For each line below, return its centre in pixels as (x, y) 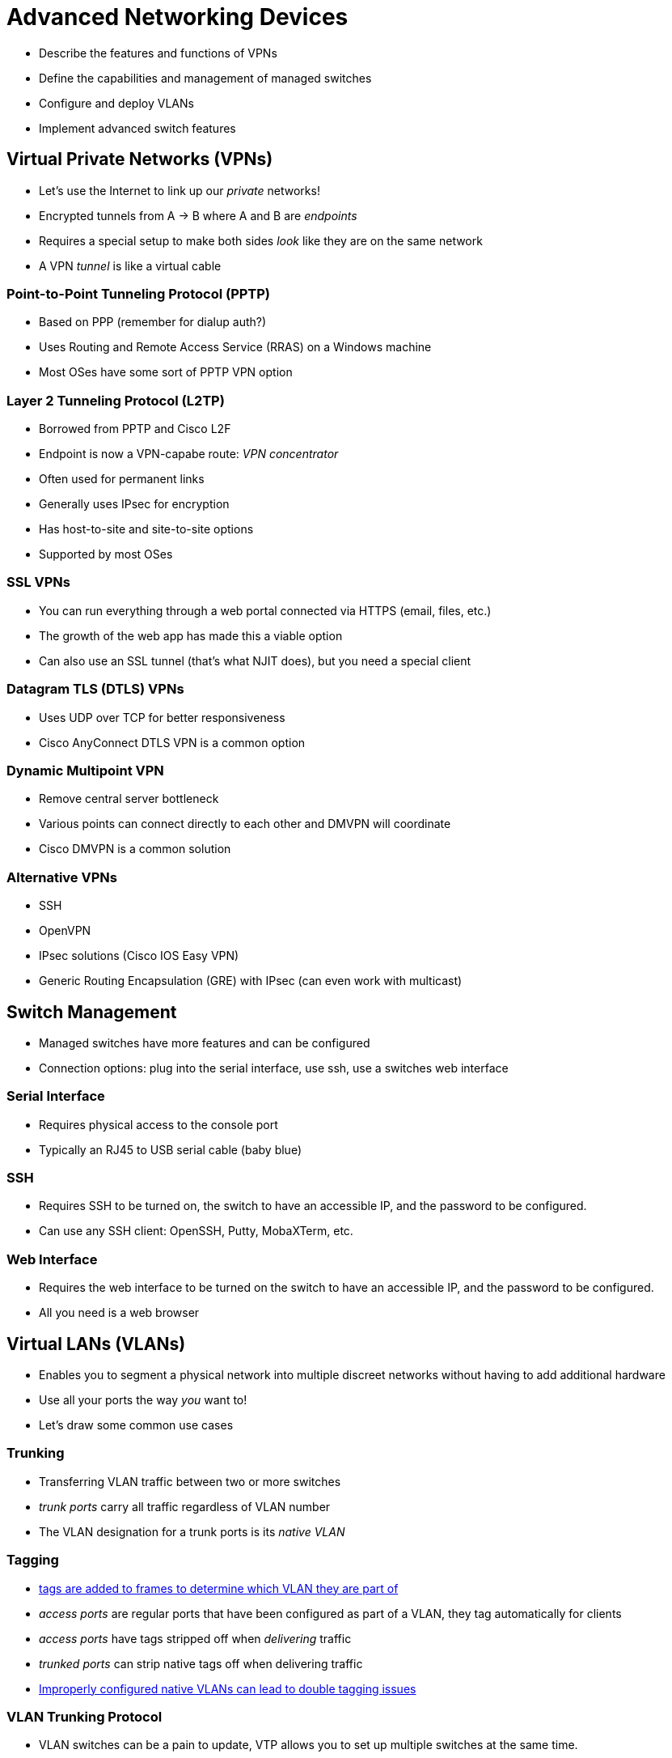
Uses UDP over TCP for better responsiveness (162, 717)
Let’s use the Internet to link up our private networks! (180, 190)
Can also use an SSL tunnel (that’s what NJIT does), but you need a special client (255, 660)
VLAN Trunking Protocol (85, 1716)
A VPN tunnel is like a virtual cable (130, 265)
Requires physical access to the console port (158, 1124)
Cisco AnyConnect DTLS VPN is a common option (172, 742)
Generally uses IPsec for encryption (134, 504)
